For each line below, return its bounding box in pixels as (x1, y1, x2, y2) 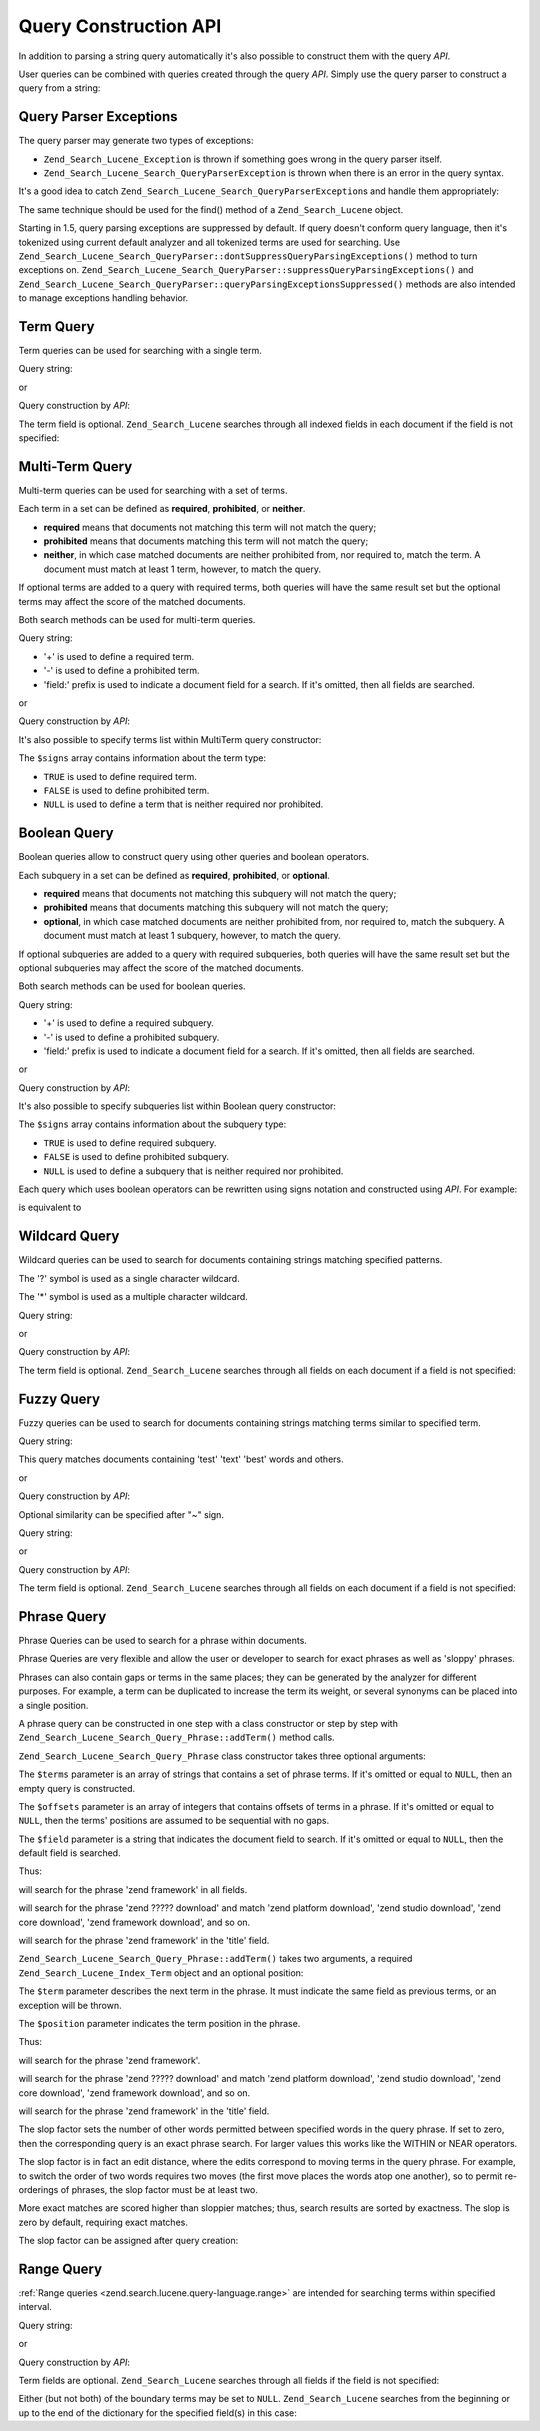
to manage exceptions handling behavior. (18, 292, 189, 304)
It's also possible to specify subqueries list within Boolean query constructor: (18, 1100, 337, 1112)
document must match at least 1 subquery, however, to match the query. (43, 930, 342, 942)
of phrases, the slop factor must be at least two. (60, 2183, 259, 2195)
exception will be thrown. (18, 1999, 122, 2011)
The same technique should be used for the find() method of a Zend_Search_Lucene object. (18, 203, 404, 215)
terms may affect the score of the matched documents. (18, 595, 247, 607)
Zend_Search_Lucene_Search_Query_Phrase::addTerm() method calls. (18, 1731, 335, 1744)
